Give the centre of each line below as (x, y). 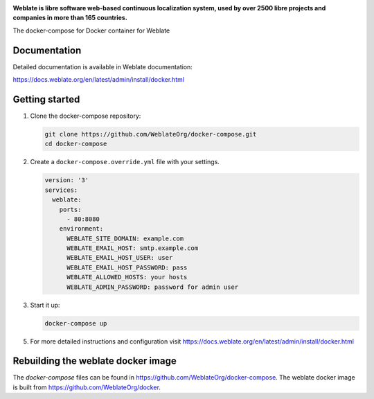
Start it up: (45, 305)
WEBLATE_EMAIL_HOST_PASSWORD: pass (127, 267)
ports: (70, 209)
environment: (81, 229)
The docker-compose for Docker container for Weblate (91, 30)
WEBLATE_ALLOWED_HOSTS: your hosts (127, 277)
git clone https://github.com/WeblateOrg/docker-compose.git (151, 134)
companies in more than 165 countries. (70, 18)
